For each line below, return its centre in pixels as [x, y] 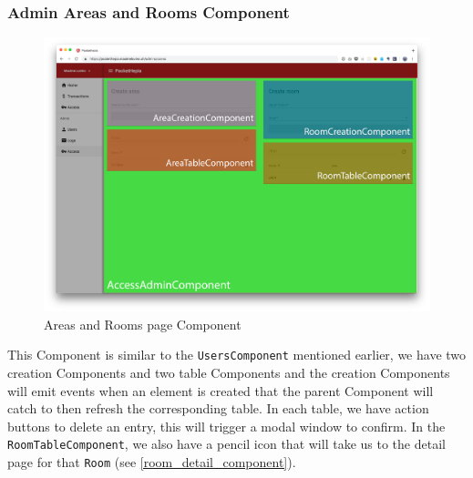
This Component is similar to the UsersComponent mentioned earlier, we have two [237, 355]
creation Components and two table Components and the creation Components [229, 372]
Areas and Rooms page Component [143, 324]
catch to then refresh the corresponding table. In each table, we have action [218, 408]
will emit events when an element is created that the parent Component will [221, 390]
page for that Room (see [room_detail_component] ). [152, 461]
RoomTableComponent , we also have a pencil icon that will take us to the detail [226, 444]
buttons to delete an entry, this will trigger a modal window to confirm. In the [226, 426]
